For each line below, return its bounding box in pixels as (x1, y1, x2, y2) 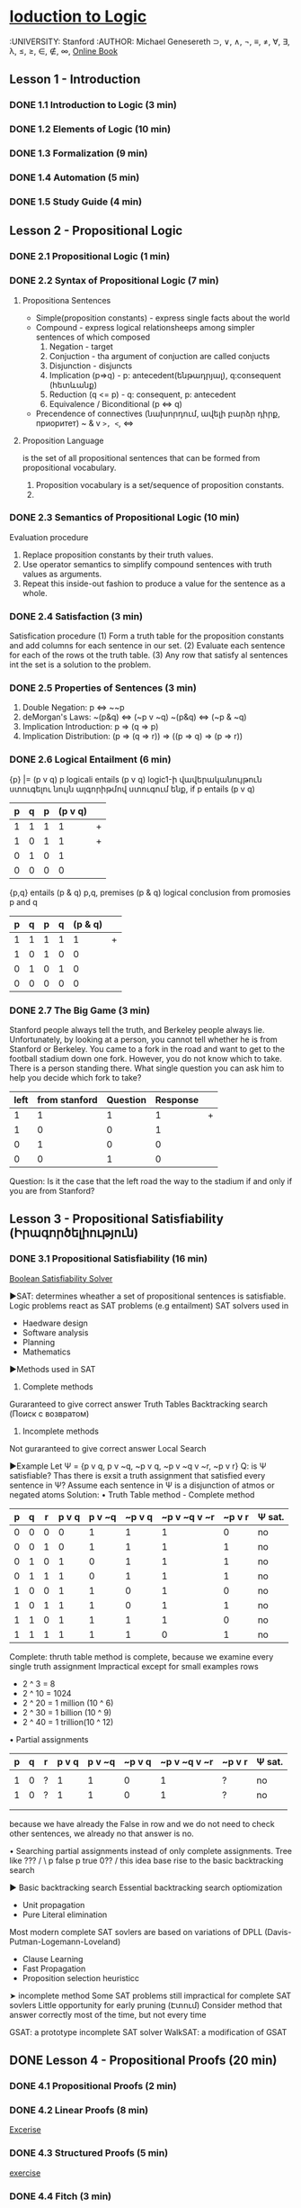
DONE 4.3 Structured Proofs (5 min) (9, 2147, 169, 2159)
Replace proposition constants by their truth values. (22, 549, 214, 560)
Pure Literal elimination (22, 1909, 108, 1920)
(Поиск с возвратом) (9, 1407, 90, 1419)
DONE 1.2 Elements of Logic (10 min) (9, 123, 172, 136)
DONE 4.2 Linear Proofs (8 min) (9, 2104, 149, 2116)
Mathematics (22, 1346, 71, 1357)
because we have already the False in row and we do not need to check (9, 1818, 276, 1829)
